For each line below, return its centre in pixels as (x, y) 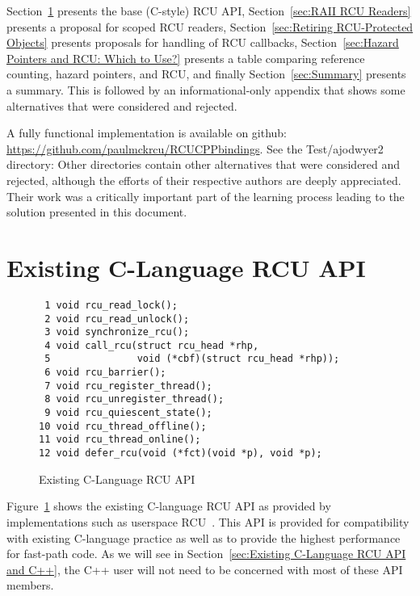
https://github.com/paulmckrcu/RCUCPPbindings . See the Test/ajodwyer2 (195, 148)
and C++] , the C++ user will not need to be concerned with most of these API (205, 569)
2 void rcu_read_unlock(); (117, 319)
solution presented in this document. (97, 212)
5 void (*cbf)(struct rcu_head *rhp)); (192, 359)
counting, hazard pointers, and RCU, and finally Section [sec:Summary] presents (206, 74)
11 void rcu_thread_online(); (120, 440)
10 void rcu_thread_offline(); (123, 426)
